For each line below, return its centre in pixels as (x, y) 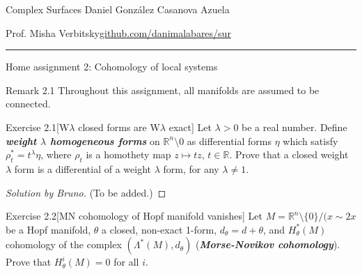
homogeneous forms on (105, 140)
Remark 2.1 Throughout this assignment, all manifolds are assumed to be (163, 90)
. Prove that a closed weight (289, 154)
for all (126, 262)
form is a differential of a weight (82, 168)
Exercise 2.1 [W (38, 127)
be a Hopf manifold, (48, 229)
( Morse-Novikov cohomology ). (268, 244)
